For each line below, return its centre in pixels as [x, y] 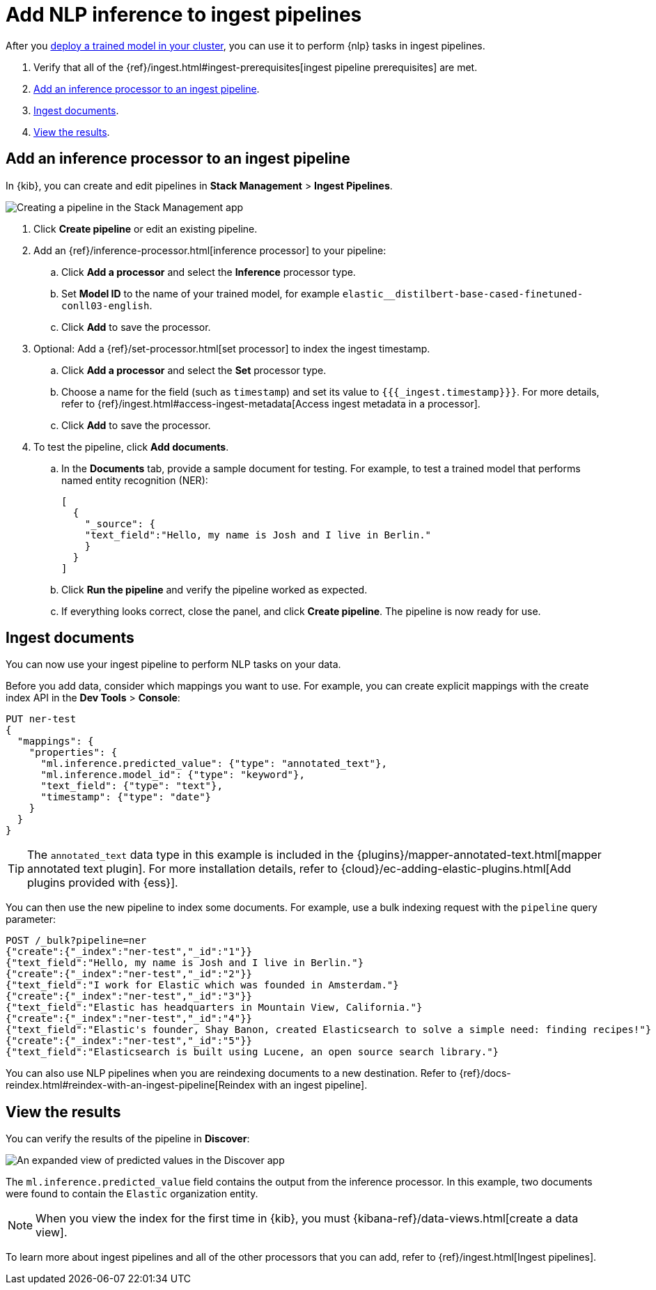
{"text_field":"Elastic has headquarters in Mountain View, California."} [214, 1008]
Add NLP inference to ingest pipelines [184, 15]
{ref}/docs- [485, 1073]
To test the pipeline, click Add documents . [131, 446]
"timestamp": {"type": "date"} [126, 797]
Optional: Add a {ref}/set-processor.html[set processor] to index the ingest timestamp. [232, 348]
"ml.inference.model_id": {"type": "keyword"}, [173, 775]
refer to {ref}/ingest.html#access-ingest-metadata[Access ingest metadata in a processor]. [271, 403]
